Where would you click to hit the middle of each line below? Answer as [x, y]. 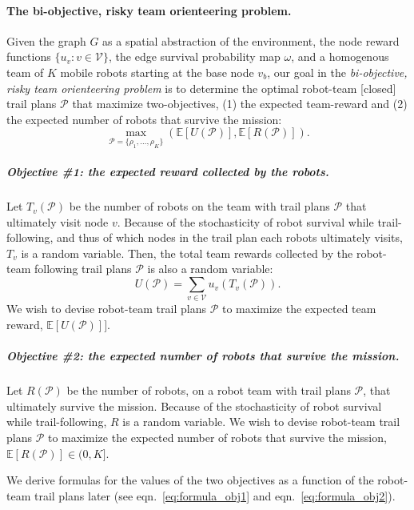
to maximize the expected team [299, 309]
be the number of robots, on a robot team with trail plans [209, 390]
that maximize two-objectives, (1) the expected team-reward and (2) [240, 104]
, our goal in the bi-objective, [337, 72]
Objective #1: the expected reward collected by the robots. [168, 172]
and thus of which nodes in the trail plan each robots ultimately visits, [230, 237]
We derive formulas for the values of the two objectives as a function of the [190, 480]
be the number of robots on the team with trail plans [199, 206]
